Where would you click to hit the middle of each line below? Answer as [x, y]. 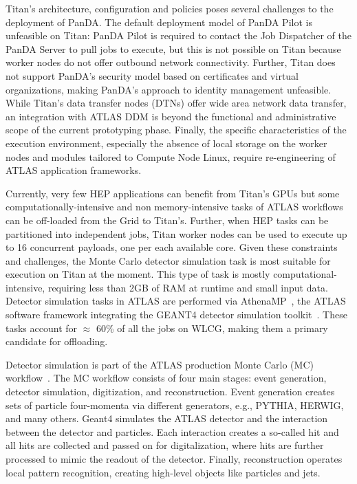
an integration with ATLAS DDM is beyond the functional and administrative [171, 116]
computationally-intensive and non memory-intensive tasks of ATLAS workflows [174, 207]
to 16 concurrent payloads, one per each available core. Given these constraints [172, 247]
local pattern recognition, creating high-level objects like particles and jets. [163, 472]
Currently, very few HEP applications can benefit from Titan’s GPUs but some [173, 193]
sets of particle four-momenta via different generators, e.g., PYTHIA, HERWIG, [175, 405]
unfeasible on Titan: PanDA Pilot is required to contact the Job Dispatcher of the [179, 35]
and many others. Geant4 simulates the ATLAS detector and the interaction [167, 418]
